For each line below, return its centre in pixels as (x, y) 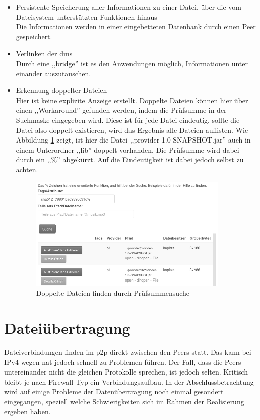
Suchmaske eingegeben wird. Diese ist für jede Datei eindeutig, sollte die (128, 120)
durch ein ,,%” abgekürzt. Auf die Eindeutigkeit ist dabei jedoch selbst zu (130, 159)
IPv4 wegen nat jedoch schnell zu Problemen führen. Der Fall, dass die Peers (123, 362)
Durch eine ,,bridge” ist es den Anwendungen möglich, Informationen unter (132, 63)
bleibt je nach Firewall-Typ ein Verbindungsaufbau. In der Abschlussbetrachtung (129, 381)
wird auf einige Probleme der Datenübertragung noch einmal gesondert (114, 391)
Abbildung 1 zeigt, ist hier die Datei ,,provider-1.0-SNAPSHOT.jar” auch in (133, 140)
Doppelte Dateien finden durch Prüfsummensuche (113, 293)
